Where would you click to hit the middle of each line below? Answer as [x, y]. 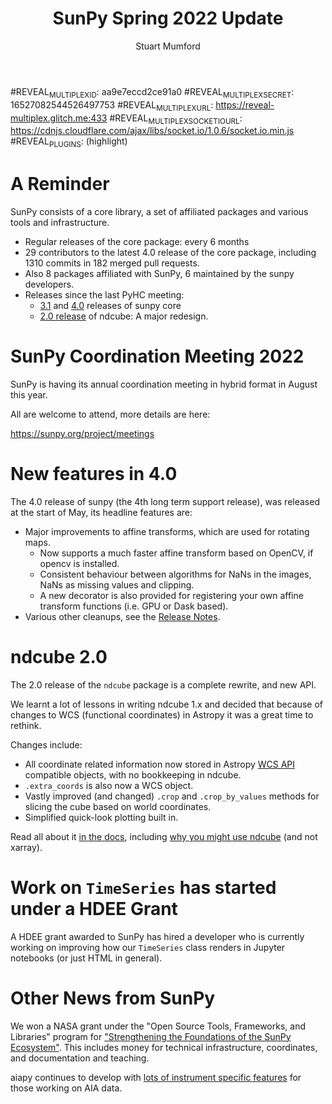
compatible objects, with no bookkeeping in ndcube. [133, 774]
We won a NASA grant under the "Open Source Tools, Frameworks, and [158, 1026]
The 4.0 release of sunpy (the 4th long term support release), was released [165, 501]
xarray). [26, 847]
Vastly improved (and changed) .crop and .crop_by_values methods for [172, 796]
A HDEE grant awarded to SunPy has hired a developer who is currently [157, 936]
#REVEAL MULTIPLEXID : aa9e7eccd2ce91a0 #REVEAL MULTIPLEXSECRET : [152, 92]
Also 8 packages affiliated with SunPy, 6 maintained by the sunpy [159, 274]
